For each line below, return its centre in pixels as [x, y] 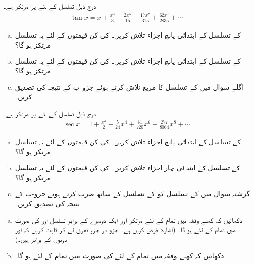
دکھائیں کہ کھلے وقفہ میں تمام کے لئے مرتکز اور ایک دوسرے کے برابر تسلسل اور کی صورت [128, 220]
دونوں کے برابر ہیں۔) [41, 239]
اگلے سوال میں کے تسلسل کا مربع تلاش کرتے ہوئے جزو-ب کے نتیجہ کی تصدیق [129, 87]
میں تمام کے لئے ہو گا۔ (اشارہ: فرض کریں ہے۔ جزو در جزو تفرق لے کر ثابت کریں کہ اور [125, 229]
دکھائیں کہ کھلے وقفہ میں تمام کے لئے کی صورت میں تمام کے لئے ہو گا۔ [119, 255]
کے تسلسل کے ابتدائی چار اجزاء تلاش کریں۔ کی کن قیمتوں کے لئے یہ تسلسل [127, 168]
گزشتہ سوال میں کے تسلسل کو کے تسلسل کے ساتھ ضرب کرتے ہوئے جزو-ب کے [132, 194]
